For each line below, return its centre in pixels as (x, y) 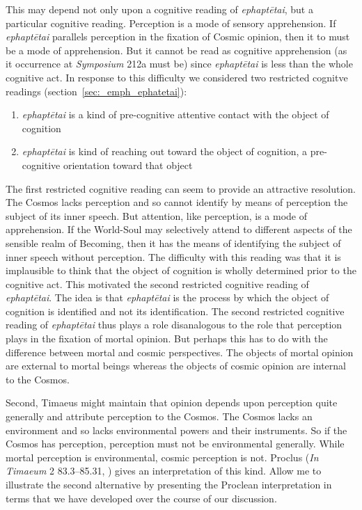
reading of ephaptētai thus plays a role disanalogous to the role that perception (174, 325)
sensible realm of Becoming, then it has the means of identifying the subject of (173, 242)
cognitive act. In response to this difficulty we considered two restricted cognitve (177, 77)
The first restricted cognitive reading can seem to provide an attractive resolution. (181, 188)
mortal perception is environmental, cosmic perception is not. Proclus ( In (162, 457)
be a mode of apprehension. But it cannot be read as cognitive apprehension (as (176, 50)
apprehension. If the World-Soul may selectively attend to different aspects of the (179, 229)
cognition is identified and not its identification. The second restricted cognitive (175, 311)
